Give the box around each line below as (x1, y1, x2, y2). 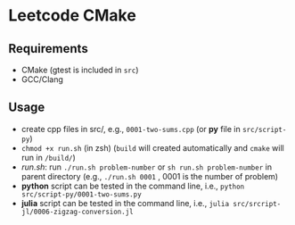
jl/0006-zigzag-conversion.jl (20, 207, 135, 216)
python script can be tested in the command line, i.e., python (20, 180, 245, 191)
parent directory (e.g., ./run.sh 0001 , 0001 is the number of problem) (20, 171, 278, 181)
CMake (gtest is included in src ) (20, 64, 139, 75)
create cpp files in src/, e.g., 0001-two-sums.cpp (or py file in (20, 123, 242, 134)
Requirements (8, 41, 88, 56)
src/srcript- (233, 199, 282, 208)
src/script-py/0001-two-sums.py (20, 189, 142, 199)
